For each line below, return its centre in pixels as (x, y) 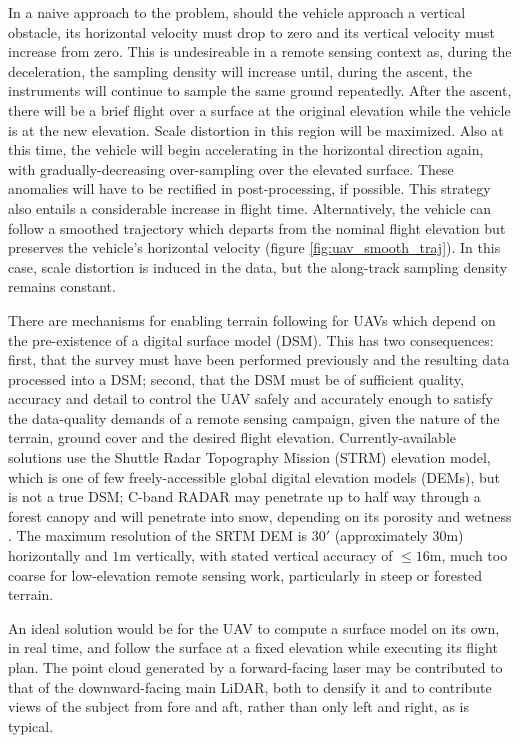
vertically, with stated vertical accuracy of (264, 555)
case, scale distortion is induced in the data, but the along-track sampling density (258, 266)
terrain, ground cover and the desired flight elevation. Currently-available (232, 437)
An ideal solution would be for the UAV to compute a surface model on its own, (254, 627)
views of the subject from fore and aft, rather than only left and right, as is (238, 706)
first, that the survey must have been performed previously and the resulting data (259, 359)
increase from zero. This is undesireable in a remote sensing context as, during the (260, 51)
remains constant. (62, 286)
